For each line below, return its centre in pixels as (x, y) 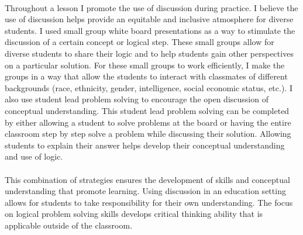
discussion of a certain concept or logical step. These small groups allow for (140, 42)
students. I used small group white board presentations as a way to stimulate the (150, 30)
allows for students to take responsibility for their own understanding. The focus (149, 202)
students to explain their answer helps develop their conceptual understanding (145, 145)
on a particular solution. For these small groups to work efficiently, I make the (145, 65)
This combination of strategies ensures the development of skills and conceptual (147, 179)
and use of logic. (34, 156)
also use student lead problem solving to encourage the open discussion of (137, 99)
